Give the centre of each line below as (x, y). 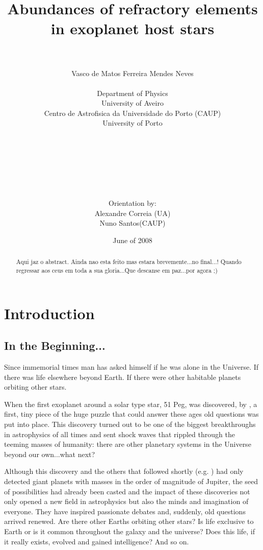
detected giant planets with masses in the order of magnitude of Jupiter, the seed (131, 481)
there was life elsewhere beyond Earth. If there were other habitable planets (123, 377)
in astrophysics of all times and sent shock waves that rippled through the (120, 434)
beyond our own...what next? (50, 454)
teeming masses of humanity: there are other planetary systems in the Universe (128, 444)
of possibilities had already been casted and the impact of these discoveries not (127, 491)
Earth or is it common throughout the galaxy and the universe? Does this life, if (130, 531)
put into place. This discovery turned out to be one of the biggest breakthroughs (130, 424)
